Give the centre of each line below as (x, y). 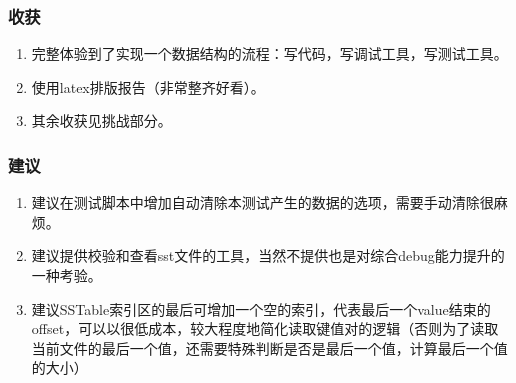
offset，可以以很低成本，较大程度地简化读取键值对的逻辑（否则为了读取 (265, 328)
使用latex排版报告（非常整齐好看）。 (148, 86)
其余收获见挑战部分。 (101, 120)
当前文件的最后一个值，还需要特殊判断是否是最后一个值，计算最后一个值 (269, 347)
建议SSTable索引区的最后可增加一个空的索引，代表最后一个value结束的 (261, 308)
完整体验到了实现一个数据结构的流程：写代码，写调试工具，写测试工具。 (269, 53)
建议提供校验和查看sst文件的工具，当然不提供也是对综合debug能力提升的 (268, 255)
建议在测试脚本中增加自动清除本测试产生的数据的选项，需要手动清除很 (262, 202)
